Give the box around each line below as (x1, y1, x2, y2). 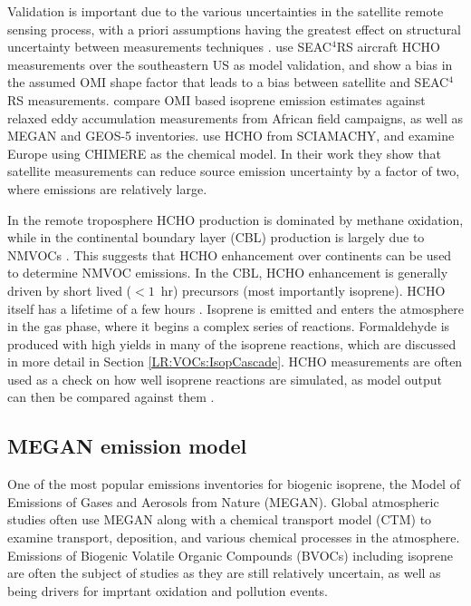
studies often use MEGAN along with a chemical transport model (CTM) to (7, 510, 432, 529)
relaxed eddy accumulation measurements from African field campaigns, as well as (7, 108, 463, 127)
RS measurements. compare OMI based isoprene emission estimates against (7, 90, 426, 109)
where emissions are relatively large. (7, 179, 207, 198)
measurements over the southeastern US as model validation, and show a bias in (7, 54, 453, 73)
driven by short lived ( (7, 280, 132, 299)
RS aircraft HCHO (336, 37, 440, 56)
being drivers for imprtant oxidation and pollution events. (7, 581, 328, 600)
